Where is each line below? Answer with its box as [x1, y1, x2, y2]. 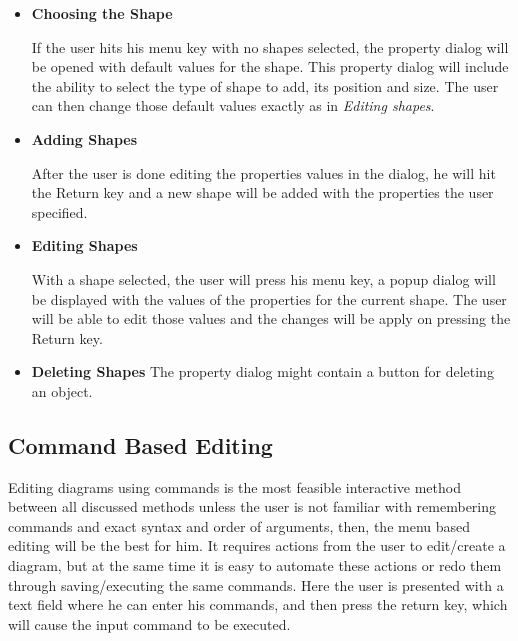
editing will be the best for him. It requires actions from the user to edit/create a [8, 535, 506, 556]
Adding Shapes [31, 128, 138, 149]
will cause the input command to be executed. [8, 613, 291, 634]
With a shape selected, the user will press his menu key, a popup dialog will [31, 268, 496, 289]
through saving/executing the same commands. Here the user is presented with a [8, 574, 504, 595]
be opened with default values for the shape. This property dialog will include [31, 56, 509, 77]
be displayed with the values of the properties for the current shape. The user [31, 288, 507, 309]
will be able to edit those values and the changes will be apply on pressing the [31, 308, 511, 329]
